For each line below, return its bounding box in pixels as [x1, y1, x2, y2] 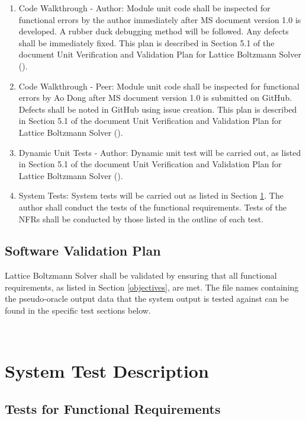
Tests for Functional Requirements [5, 400, 221, 418]
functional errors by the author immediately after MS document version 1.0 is [18, 13, 301, 25]
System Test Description [5, 359, 209, 383]
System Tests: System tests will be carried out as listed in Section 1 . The [18, 189, 284, 202]
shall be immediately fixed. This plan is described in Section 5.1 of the [18, 36, 275, 49]
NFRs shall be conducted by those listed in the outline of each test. [18, 212, 264, 225]
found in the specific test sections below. [5, 304, 151, 317]
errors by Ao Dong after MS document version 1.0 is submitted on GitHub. [18, 91, 292, 104]
